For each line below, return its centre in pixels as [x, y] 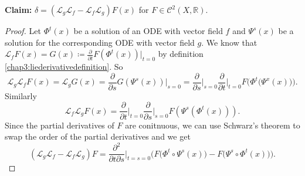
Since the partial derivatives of [60, 125]
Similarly [21, 95]
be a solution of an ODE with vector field [148, 31]
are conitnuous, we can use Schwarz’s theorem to [213, 125]
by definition [181, 54]
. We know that [229, 42]
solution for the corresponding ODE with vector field [100, 42]
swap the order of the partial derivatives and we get [98, 136]
